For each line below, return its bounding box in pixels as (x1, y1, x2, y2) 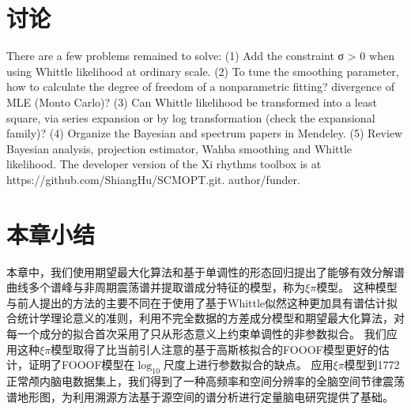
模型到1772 (344, 356, 400, 373)
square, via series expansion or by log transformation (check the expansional (6, 109, 375, 126)
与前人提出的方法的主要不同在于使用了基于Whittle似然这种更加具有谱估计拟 (6, 294, 398, 310)
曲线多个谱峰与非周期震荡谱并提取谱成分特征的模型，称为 (6, 279, 305, 295)
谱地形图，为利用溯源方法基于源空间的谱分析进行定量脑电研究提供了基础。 (6, 388, 394, 404)
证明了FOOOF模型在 (28, 356, 135, 373)
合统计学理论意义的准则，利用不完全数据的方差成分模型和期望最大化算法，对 (6, 310, 405, 326)
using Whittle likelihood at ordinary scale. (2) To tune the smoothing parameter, (6, 62, 399, 79)
